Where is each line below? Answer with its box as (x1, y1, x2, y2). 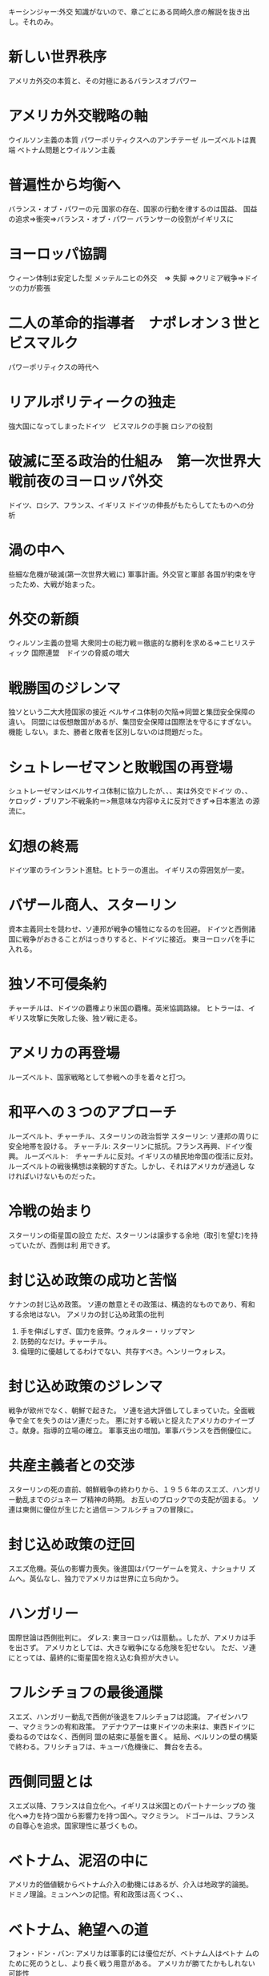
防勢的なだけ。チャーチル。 (19, 1336, 111, 1346)
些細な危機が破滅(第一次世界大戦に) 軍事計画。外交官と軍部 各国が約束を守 (8, 569, 256, 579)
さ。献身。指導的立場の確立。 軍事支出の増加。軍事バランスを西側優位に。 (8, 1425, 256, 1435)
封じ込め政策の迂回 (8, 1536, 135, 1553)
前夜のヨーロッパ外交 (22, 472, 163, 490)
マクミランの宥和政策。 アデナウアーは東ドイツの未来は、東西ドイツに (22, 1721, 255, 1731)
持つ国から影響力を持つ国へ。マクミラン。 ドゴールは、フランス (42, 1810, 255, 1820)
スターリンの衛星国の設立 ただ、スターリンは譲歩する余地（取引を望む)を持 (8, 1230, 259, 1239)
